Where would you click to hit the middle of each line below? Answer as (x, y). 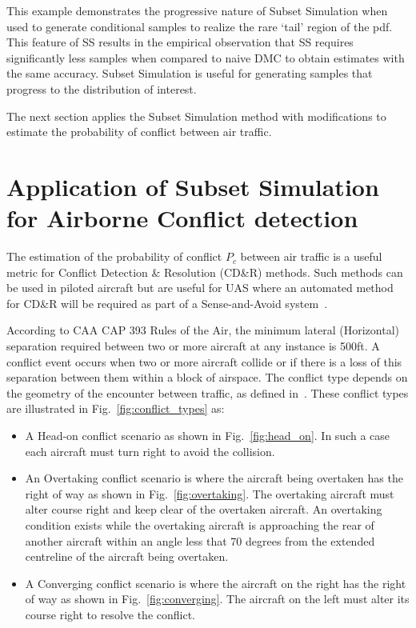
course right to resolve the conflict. (110, 614)
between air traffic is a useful (311, 256)
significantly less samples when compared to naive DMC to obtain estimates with (206, 57)
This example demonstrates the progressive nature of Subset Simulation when (197, 10)
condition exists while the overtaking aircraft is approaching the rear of (200, 524)
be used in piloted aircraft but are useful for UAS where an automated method (200, 288)
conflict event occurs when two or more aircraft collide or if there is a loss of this (204, 361)
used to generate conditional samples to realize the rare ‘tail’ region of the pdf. (200, 26)
